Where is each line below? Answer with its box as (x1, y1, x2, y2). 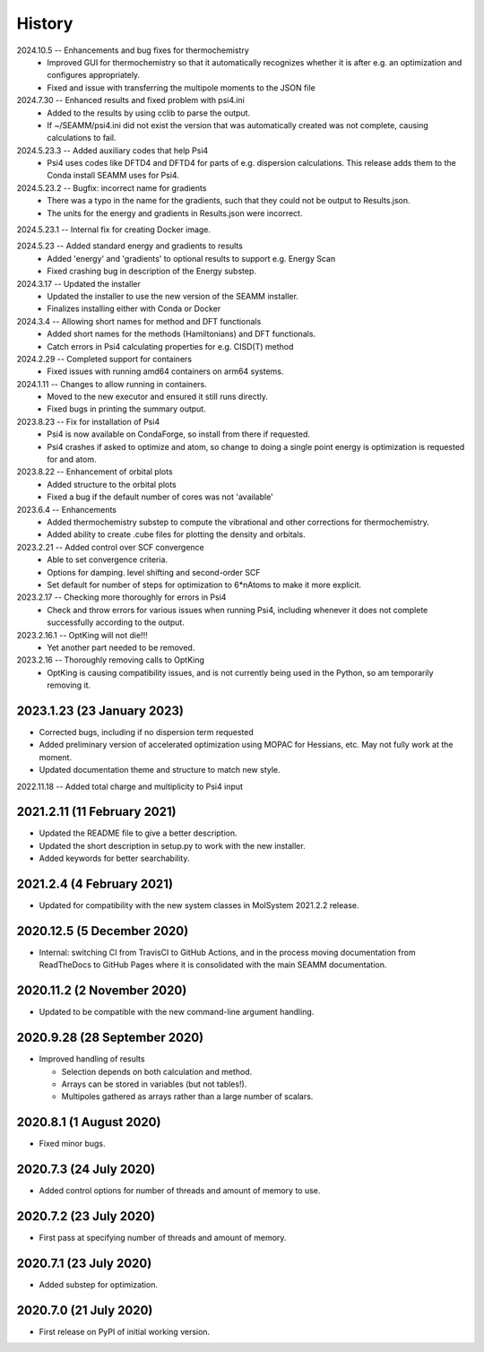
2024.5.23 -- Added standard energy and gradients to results (16, 240, 244, 251)
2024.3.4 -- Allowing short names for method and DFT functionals (16, 316, 262, 326)
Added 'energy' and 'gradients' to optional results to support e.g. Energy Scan (47, 253, 336, 264)
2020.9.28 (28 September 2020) (16, 1030, 204, 1045)
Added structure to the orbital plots (47, 479, 177, 490)
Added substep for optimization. (39, 1279, 159, 1290)
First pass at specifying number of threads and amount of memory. (39, 1233, 287, 1244)
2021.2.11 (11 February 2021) (16, 804, 177, 819)
